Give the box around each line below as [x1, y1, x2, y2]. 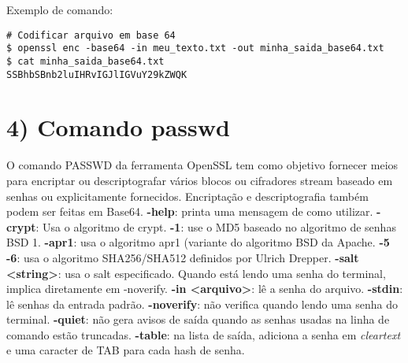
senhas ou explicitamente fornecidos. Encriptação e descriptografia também [6, 187, 369, 204]
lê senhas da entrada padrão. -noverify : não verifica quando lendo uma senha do [6, 295, 399, 312]
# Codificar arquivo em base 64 [6, 29, 176, 41]
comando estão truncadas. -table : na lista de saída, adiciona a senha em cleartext [6, 326, 401, 343]
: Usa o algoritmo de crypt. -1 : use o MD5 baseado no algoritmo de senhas [35, 218, 396, 235]
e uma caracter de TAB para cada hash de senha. [6, 342, 245, 358]
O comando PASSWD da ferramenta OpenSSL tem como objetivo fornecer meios [6, 157, 399, 173]
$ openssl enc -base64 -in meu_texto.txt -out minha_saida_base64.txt [6, 43, 384, 54]
